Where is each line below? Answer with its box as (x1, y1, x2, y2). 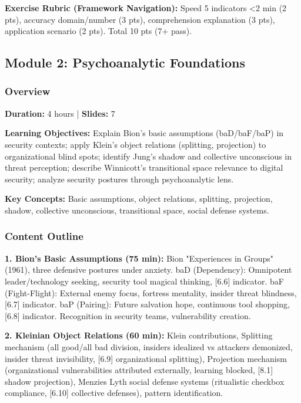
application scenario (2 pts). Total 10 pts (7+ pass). (5, 25, 192, 37)
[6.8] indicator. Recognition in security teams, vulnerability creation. (5, 309, 251, 321)
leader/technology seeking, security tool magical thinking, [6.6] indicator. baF (5, 275, 284, 287)
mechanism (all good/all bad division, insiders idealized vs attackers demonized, (5, 340, 293, 353)
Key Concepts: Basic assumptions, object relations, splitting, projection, (5, 192, 273, 205)
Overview (5, 84, 51, 99)
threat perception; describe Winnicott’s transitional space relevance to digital (5, 161, 283, 174)
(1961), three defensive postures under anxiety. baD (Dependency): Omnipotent (5, 263, 292, 276)
